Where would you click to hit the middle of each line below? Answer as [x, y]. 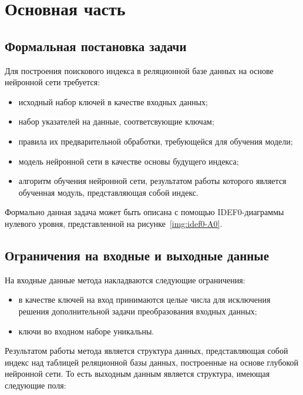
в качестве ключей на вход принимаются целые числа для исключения [144, 299]
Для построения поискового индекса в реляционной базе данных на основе [139, 70]
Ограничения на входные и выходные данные [137, 255]
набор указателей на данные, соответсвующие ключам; [116, 121]
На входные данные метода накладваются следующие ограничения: [125, 279]
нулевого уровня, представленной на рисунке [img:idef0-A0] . [114, 223]
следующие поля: [36, 385]
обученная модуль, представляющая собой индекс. [108, 192]
